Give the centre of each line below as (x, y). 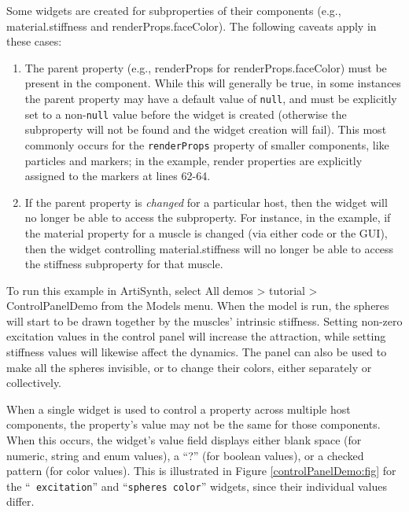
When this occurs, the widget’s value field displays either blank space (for (184, 440)
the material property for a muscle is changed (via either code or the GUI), (206, 232)
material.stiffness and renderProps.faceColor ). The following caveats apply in (192, 26)
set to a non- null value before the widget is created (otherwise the (186, 114)
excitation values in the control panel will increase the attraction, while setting (196, 336)
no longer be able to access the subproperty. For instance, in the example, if (208, 217)
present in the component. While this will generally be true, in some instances (213, 83)
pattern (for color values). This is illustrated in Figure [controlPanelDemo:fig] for (201, 471)
